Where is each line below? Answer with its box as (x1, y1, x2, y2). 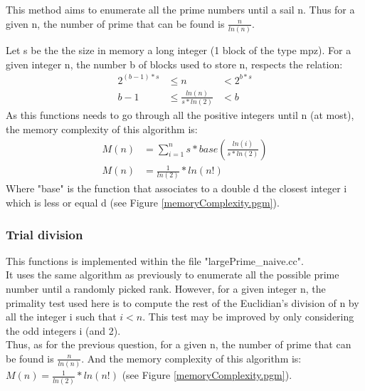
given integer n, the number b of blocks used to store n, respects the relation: (6, 56, 343, 71)
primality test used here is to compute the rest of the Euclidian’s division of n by (6, 295, 359, 310)
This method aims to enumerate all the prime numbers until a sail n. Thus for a (6, 2, 355, 16)
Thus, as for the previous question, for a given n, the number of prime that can (6, 337, 351, 352)
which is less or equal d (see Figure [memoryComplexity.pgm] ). (6, 195, 280, 210)
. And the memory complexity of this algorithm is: (81, 350, 302, 365)
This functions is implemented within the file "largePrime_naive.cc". (6, 253, 304, 268)
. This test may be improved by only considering (142, 309, 354, 324)
